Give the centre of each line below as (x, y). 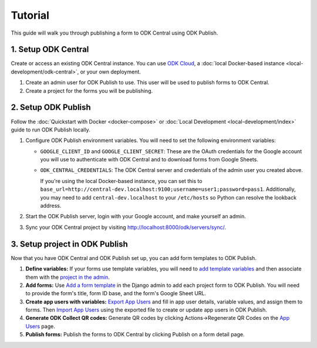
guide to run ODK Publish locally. (50, 130)
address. (51, 206)
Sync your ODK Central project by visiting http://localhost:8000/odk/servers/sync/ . (126, 227)
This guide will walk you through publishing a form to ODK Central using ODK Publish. (114, 33)
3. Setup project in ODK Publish (70, 244)
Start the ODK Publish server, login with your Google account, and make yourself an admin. (136, 217)
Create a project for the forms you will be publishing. (89, 90)
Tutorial (30, 15)
